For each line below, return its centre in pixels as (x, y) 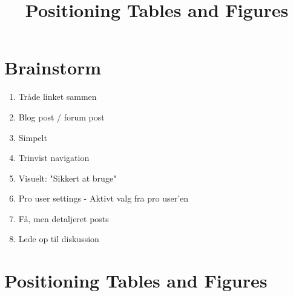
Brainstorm (53, 67)
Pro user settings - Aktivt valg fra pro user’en (104, 198)
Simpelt (33, 137)
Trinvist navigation (54, 158)
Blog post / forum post (61, 117)
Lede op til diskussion (59, 239)
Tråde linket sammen (58, 97)
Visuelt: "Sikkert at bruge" (67, 178)
